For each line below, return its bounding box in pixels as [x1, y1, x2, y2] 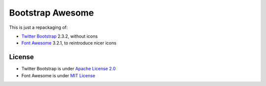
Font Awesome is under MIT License [21, 72, 96, 78]
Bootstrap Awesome [9, 7, 94, 18]
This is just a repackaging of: [9, 24, 68, 30]
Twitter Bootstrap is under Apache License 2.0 [21, 66, 116, 72]
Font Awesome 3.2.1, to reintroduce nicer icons [21, 40, 117, 46]
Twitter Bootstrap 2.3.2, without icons [21, 33, 98, 39]
